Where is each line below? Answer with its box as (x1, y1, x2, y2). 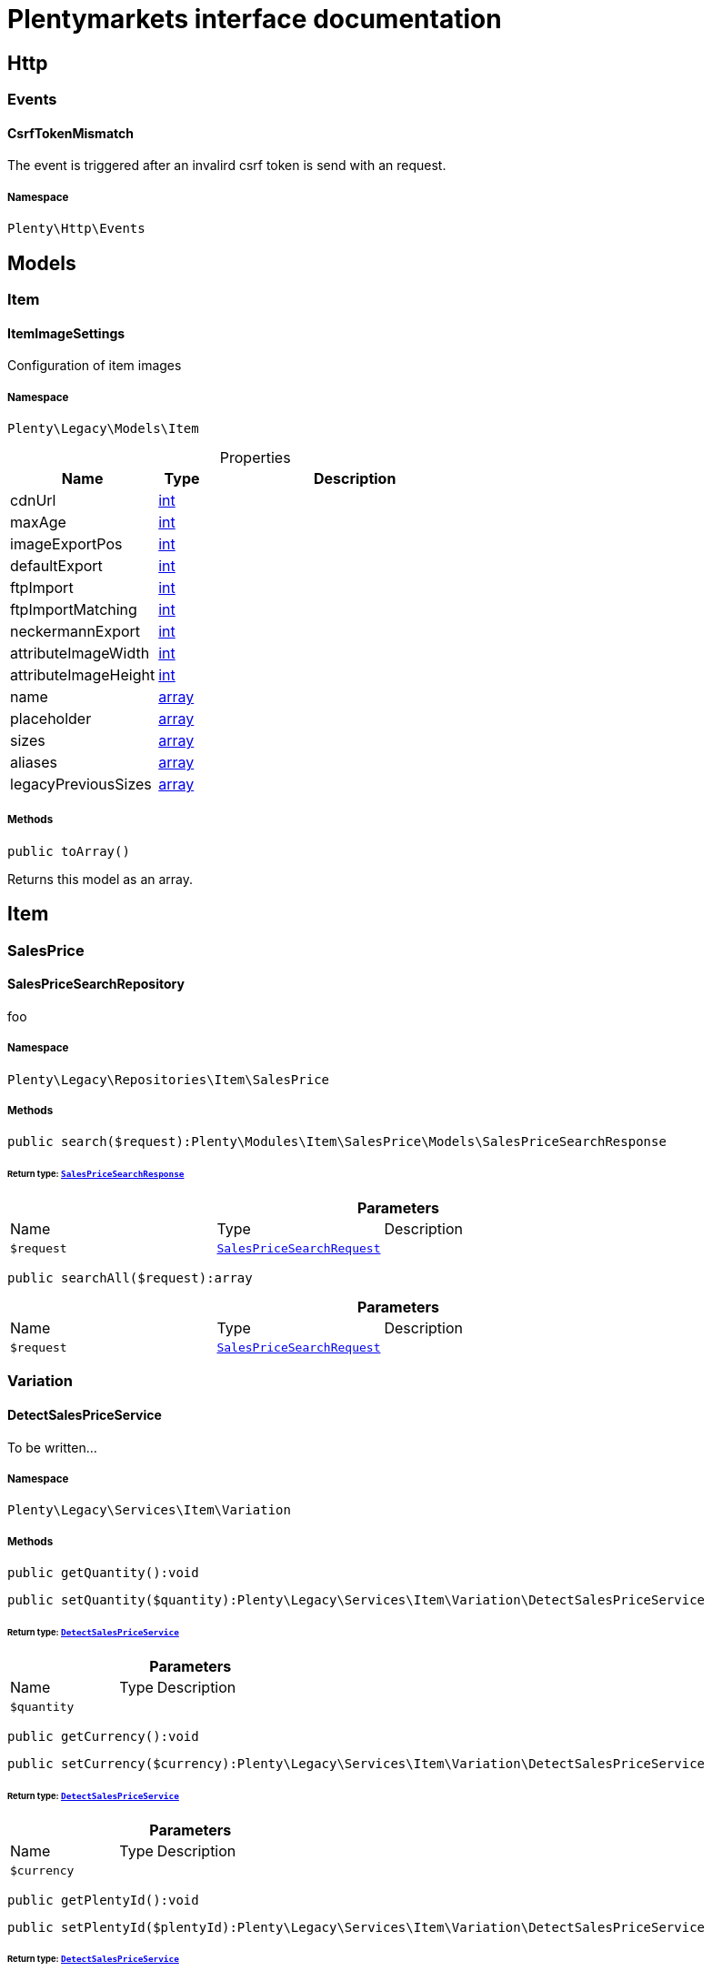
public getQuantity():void (7, 1565, 199, 1581)
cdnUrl (10, 491, 56, 510)
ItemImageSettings (7, 325, 125, 341)
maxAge (10, 513, 66, 532)
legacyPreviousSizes (10, 775, 152, 794)
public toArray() (7, 843, 130, 859)
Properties (219, 448, 291, 468)
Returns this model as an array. (7, 870, 194, 887)
